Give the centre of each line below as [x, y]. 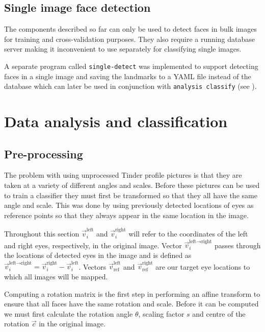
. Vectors [92, 266]
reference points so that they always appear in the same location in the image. [126, 215]
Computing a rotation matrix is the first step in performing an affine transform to [132, 293]
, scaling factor [161, 313]
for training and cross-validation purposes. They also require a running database [129, 39]
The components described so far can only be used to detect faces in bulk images [130, 29]
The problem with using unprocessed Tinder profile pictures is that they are [123, 175]
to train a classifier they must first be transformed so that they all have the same [131, 195]
